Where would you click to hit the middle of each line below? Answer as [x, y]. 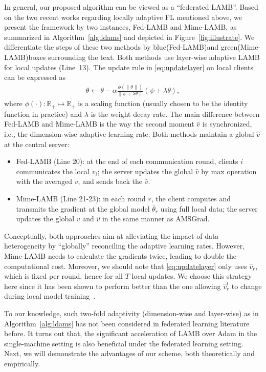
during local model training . [50, 296]
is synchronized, [227, 124]
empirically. [22, 363]
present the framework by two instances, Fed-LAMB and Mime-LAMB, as [120, 27]
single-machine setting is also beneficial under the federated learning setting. [124, 343]
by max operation [229, 171]
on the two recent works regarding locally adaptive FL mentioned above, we [123, 17]
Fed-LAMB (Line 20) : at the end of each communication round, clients [127, 161]
